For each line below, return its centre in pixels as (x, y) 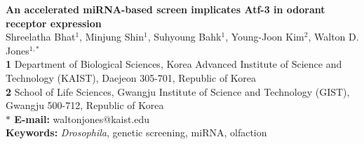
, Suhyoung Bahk (184, 37)
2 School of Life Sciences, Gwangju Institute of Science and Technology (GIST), (178, 91)
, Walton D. (333, 37)
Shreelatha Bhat (41, 37)
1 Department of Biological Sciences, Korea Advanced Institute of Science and (174, 64)
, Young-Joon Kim (265, 37)
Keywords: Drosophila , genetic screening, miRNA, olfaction (136, 132)
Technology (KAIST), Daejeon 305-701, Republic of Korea (131, 77)
